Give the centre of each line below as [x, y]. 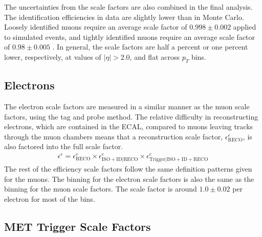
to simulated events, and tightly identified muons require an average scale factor [130, 37]
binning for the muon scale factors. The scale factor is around [101, 189]
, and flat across [155, 56]
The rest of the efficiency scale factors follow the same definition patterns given [128, 169]
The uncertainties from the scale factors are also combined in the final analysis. [128, 7]
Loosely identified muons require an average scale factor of [96, 27]
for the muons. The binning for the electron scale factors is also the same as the [129, 179]
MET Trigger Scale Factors [78, 226]
